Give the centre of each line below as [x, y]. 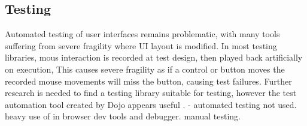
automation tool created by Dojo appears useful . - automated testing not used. [151, 104]
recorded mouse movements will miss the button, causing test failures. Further [148, 81]
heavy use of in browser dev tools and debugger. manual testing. [123, 116]
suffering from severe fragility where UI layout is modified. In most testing [141, 45]
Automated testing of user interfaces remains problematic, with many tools [142, 34]
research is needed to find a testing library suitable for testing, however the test [151, 93]
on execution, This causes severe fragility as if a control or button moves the [145, 69]
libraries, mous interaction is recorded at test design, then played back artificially [154, 57]
